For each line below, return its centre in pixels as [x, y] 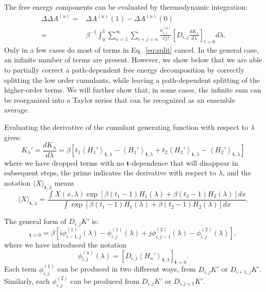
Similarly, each [27, 280]
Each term [21, 269]
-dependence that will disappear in [184, 162]
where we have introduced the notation [65, 244]
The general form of [35, 221]
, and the [237, 173]
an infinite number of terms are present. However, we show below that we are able [133, 60]
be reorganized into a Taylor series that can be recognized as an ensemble [120, 99]
